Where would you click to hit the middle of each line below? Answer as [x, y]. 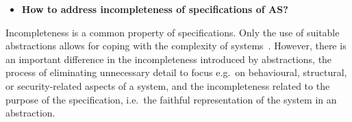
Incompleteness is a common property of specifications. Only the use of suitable [173, 32]
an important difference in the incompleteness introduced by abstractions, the [169, 59]
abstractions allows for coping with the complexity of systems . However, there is [176, 46]
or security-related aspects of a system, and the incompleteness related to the [168, 85]
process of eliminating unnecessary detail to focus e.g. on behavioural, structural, [176, 72]
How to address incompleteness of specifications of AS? [155, 9]
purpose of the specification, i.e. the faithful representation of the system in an [171, 99]
